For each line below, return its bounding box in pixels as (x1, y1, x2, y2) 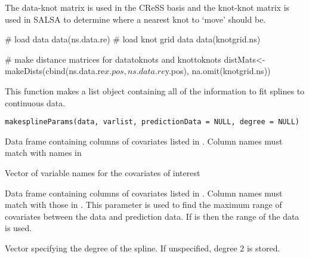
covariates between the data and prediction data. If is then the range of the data (5, 210, 299, 222)
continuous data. (5, 96, 66, 109)
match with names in (5, 146, 82, 159)
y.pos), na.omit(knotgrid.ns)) (165, 64, 271, 77)
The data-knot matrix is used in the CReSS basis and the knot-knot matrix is (5, 1, 290, 13)
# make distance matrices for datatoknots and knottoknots (5, 53, 221, 65)
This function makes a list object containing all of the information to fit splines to (5, 84, 305, 97)
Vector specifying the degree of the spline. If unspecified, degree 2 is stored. (5, 241, 280, 254)
